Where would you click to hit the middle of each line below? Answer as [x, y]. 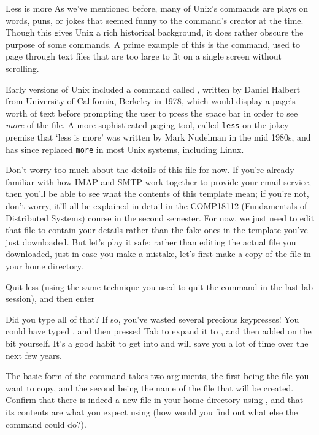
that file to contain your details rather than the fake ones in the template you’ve [157, 230]
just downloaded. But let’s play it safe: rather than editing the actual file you [151, 241]
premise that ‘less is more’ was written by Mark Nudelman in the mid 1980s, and [158, 137]
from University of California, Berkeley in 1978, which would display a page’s [151, 101]
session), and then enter [50, 298]
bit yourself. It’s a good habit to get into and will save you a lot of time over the [157, 343]
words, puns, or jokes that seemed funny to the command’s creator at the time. [155, 20]
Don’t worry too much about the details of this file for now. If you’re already [150, 170]
